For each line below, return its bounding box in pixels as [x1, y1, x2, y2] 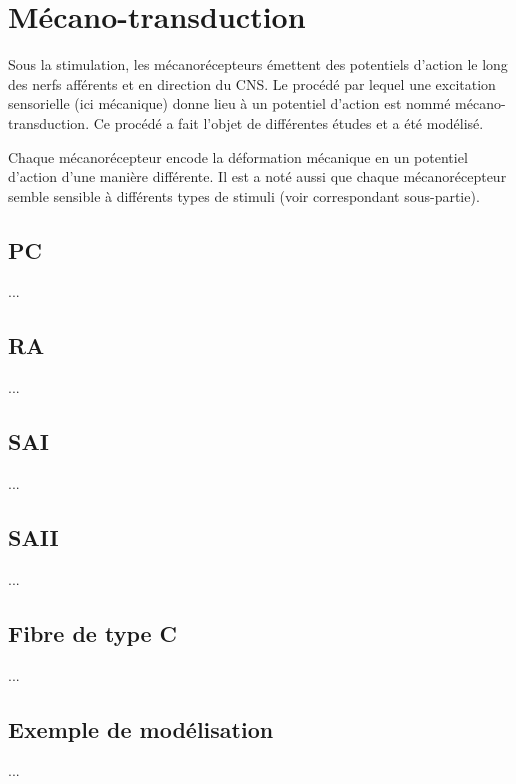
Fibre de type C [8, 617, 178, 648]
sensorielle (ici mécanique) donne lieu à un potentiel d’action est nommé [8, 93, 451, 114]
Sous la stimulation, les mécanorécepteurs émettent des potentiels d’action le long [8, 54, 508, 75]
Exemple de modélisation [8, 713, 274, 744]
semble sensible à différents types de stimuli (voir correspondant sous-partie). [8, 185, 480, 206]
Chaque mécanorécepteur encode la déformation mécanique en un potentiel [8, 146, 468, 167]
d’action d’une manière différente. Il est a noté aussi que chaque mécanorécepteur [8, 166, 507, 187]
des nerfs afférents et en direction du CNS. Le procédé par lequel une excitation [8, 73, 496, 94]
